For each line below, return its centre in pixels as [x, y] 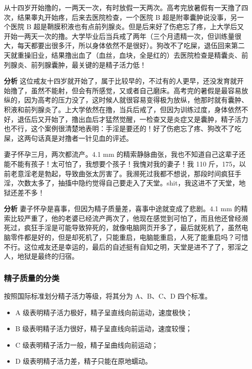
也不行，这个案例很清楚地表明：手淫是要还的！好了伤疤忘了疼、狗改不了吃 [123, 128]
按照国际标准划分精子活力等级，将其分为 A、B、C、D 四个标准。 [108, 296]
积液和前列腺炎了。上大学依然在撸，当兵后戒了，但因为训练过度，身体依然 [123, 109]
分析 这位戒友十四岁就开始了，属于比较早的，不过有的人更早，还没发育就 [120, 81]
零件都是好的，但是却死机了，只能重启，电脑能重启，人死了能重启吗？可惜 [129, 237]
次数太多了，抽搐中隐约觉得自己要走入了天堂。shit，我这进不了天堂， [128, 183]
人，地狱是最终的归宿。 [41, 256]
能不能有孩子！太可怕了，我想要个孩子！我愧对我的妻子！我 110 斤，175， [122, 163]
